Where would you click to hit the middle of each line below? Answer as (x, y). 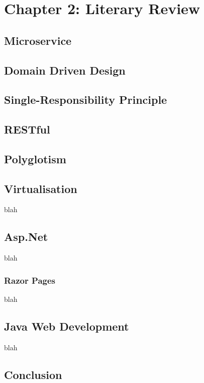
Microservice (38, 40)
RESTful (27, 129)
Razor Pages (30, 280)
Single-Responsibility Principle (86, 100)
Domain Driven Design (65, 70)
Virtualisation (41, 188)
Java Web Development (67, 326)
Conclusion (33, 374)
